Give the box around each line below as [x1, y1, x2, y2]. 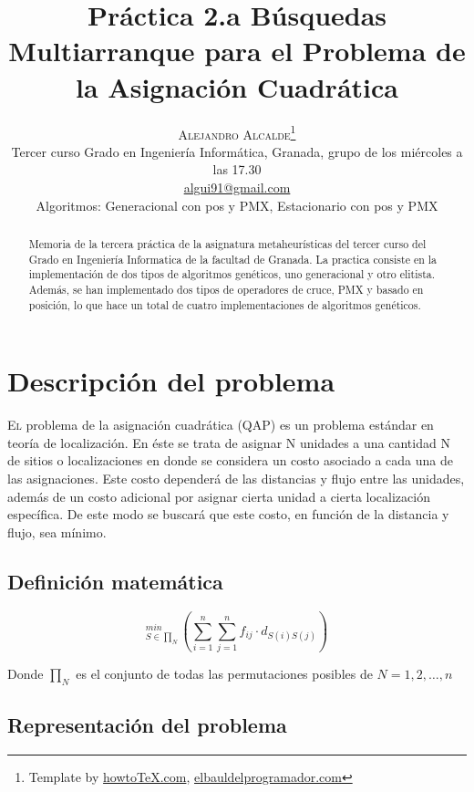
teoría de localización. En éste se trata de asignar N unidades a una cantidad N [7, 432, 450, 452]
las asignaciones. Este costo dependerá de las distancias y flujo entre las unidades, [7, 468, 465, 487]
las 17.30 [212, 160, 262, 179]
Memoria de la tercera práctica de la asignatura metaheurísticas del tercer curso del [28, 235, 427, 251]
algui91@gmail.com [183, 177, 291, 196]
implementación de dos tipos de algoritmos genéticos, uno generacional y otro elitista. [28, 266, 436, 282]
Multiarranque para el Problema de [8, 32, 466, 69]
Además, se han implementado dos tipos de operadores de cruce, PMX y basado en [28, 281, 424, 297]
